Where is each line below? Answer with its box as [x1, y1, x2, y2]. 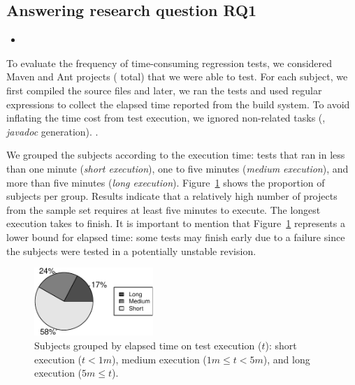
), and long [263, 351, 310, 366]
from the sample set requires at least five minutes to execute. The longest [6, 202, 321, 217]
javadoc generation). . [6, 124, 99, 138]
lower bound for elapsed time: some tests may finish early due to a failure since [6, 229, 345, 244]
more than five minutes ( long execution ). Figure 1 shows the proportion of [6, 175, 325, 189]
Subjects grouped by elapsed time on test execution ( [34, 338, 262, 353]
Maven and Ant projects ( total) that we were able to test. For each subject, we [6, 69, 348, 84]
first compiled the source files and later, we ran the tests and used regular [6, 82, 322, 97]
